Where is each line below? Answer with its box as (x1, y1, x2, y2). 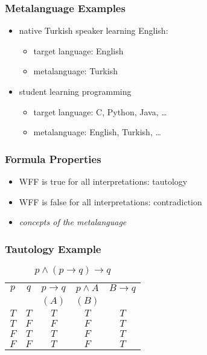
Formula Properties (5, 151, 101, 166)
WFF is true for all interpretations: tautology (19, 175, 188, 187)
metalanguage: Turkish (33, 65, 118, 77)
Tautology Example (5, 241, 101, 256)
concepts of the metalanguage (19, 216, 127, 228)
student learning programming (19, 85, 132, 97)
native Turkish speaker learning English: (19, 24, 168, 37)
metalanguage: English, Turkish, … (33, 126, 161, 138)
